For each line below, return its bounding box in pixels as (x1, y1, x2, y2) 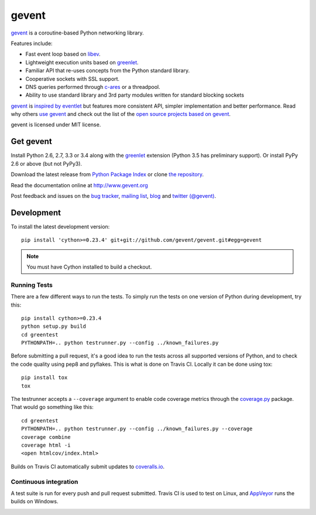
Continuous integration (11, 478, 78, 486)
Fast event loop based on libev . (25, 50, 101, 58)
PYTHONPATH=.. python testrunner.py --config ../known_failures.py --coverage (21, 425, 253, 432)
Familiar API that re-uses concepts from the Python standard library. (25, 67, 190, 74)
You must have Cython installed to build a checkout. (26, 263, 152, 270)
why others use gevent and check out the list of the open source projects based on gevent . (11, 111, 231, 118)
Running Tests (11, 281, 53, 289)
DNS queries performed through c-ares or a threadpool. (25, 83, 160, 90)
